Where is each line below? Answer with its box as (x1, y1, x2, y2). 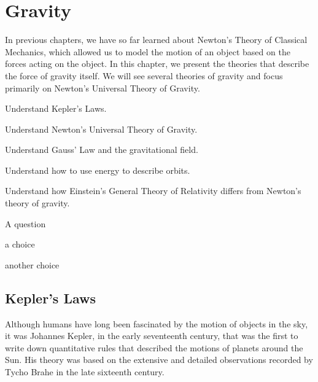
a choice (5, 238, 35, 251)
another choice (5, 258, 60, 271)
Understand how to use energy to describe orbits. (5, 163, 190, 176)
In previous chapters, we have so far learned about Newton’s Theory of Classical (5, 33, 308, 46)
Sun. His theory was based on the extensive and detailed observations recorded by (5, 353, 313, 366)
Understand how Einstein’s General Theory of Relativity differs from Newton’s (5, 184, 301, 197)
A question (5, 217, 46, 230)
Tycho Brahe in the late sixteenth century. (5, 365, 165, 378)
